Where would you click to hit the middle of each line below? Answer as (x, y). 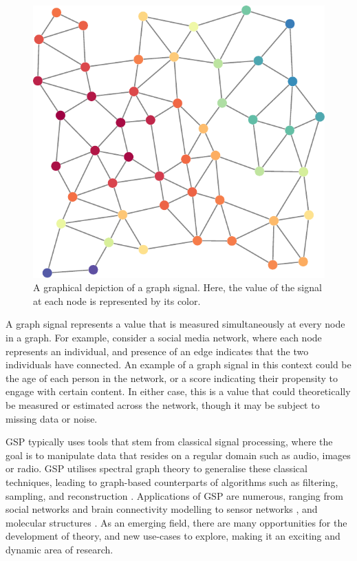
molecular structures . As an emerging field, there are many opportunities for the (176, 522)
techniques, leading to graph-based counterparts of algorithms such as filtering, (172, 481)
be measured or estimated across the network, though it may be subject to (163, 405)
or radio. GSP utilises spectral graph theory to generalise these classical (156, 468)
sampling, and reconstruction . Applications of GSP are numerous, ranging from (174, 495)
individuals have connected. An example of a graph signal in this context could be (178, 364)
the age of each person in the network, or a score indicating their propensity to (172, 378)
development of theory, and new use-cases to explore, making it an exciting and (173, 536)
